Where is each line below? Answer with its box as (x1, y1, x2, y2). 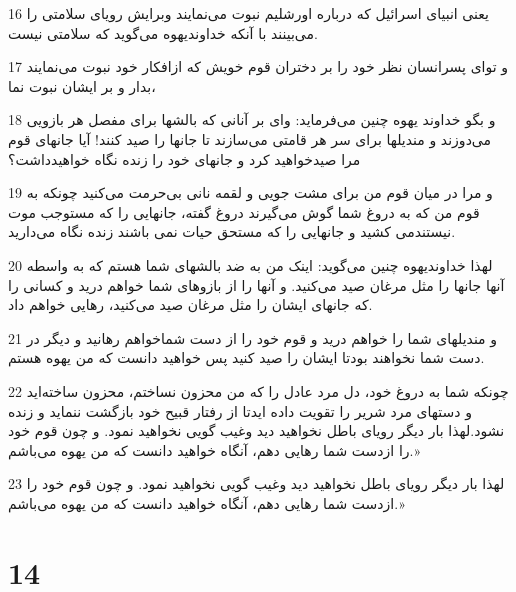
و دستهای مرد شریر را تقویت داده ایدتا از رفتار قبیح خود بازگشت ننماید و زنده (8, 400, 472, 421)
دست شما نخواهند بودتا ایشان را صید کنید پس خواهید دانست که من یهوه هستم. (8, 347, 485, 368)
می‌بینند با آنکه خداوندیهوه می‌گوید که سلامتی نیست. (8, 22, 318, 43)
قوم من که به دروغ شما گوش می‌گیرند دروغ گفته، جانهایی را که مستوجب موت (8, 201, 480, 222)
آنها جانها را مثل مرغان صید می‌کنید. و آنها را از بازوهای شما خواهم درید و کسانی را (8, 274, 505, 295)
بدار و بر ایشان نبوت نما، (8, 75, 156, 96)
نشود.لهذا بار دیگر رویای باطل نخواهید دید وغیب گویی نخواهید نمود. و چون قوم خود (8, 420, 505, 441)
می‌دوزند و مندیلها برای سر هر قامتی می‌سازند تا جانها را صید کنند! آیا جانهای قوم (8, 128, 492, 149)
